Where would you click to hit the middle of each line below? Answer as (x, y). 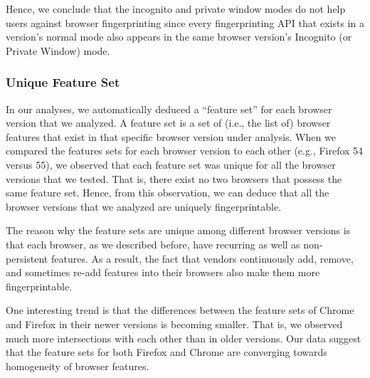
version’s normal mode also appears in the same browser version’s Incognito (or (179, 37)
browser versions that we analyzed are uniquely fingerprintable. (144, 206)
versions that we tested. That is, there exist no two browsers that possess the (174, 178)
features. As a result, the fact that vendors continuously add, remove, (202, 258)
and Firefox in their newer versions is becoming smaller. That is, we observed (174, 324)
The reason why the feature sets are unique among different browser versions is (178, 230)
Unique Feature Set (63, 82)
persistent (27, 258)
